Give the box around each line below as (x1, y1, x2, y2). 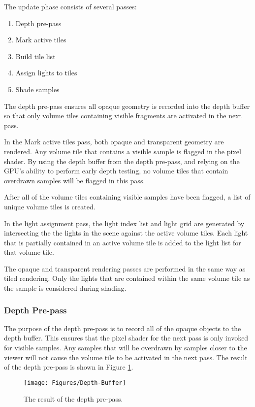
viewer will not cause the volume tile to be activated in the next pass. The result (4, 352, 248, 362)
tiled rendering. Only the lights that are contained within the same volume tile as (4, 273, 250, 283)
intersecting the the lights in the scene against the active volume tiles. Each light (4, 228, 248, 238)
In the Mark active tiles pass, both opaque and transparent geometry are (4, 136, 224, 147)
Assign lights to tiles (15, 68, 77, 78)
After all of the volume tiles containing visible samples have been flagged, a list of (4, 192, 251, 202)
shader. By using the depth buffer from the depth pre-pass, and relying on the (4, 156, 240, 166)
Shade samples (15, 84, 60, 94)
